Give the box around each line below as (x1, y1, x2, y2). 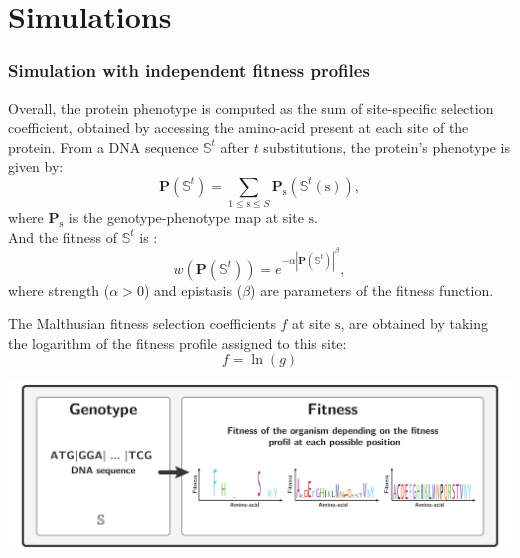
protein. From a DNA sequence (8, 136, 199, 157)
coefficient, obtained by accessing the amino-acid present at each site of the (8, 117, 469, 138)
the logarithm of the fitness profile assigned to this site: (8, 332, 347, 353)
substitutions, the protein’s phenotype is (263, 136, 510, 157)
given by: (8, 156, 64, 177)
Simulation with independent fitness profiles (8, 58, 370, 83)
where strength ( (8, 279, 110, 300)
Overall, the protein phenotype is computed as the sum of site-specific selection (8, 97, 494, 118)
